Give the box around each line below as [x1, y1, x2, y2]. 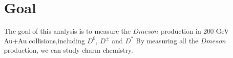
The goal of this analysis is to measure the [4, 26, 131, 36]
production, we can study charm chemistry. [4, 45, 133, 55]
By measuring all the [136, 35, 199, 45]
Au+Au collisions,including [4, 35, 85, 45]
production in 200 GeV [160, 26, 229, 36]
